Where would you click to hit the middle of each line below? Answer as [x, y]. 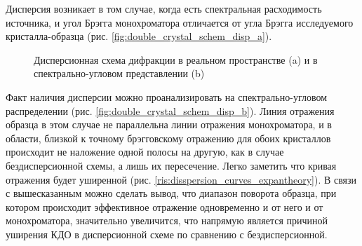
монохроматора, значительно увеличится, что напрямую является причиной [167, 220]
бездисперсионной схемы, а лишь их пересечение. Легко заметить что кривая [171, 165]
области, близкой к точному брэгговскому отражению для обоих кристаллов [168, 138]
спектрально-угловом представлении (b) [119, 73]
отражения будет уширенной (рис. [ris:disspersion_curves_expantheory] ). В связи [181, 179]
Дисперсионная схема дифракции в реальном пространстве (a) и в [176, 59]
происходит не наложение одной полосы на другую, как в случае [145, 152]
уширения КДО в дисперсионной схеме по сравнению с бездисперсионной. [167, 234]
